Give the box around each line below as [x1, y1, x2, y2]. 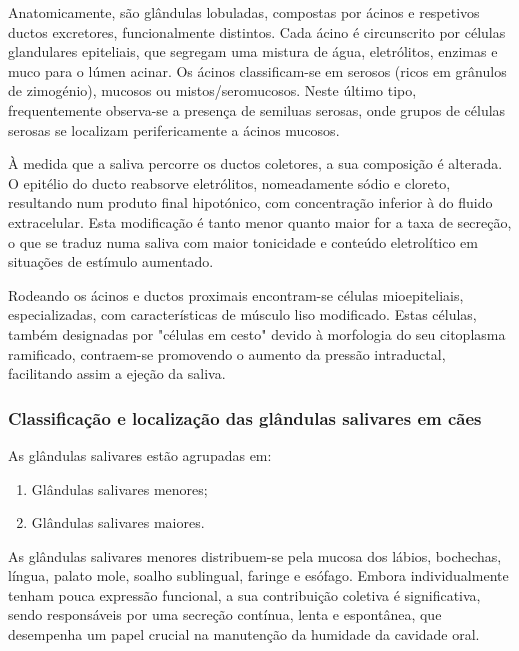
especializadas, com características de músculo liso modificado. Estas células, [8, 304, 477, 325]
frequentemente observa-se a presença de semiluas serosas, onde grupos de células [8, 99, 506, 120]
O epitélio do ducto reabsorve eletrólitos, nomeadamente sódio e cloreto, [8, 172, 451, 193]
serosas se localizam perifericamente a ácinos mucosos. [8, 119, 340, 140]
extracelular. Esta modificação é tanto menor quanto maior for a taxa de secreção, [8, 211, 512, 232]
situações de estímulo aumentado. [8, 251, 214, 272]
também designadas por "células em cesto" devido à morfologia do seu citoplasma [8, 323, 506, 344]
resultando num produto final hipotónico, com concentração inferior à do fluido [8, 192, 493, 213]
